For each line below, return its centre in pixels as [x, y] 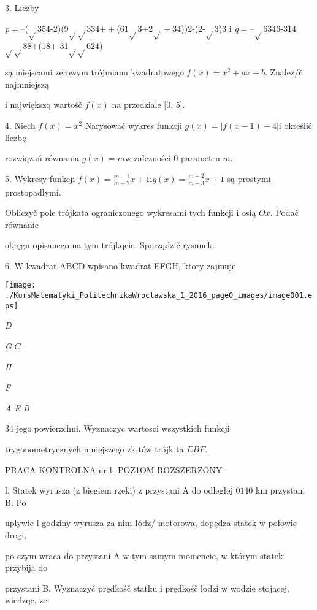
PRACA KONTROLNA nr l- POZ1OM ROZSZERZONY [114, 469]
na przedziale [136, 105]
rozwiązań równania [42, 158]
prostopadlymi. [33, 192]
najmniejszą [27, 84]
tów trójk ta [161, 449]
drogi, [16, 534]
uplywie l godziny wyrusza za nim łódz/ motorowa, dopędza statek [131, 523]
